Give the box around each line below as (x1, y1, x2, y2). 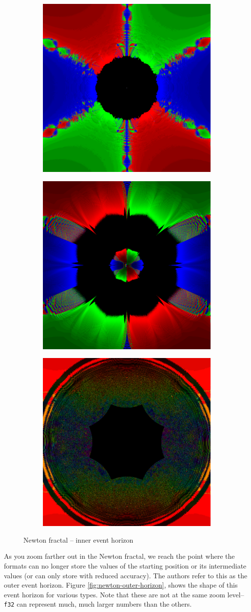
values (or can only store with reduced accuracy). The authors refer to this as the (4, 570, 248, 580)
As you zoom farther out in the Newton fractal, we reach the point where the (4, 551, 235, 561)
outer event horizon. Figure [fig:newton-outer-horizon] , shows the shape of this (4, 580, 238, 590)
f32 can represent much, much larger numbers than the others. (4, 599, 192, 609)
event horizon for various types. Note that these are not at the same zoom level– (4, 589, 244, 599)
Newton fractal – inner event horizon (23, 534, 134, 545)
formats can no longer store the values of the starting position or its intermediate (4, 560, 247, 570)
